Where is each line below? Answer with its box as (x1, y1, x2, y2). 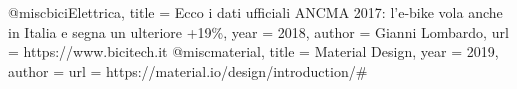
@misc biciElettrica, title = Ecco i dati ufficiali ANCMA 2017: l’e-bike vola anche (8, 2, 503, 22)
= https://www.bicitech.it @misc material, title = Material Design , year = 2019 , (8, 41, 499, 62)
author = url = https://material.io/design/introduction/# (8, 60, 368, 81)
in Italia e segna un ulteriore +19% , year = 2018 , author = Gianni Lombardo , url (8, 21, 509, 42)
